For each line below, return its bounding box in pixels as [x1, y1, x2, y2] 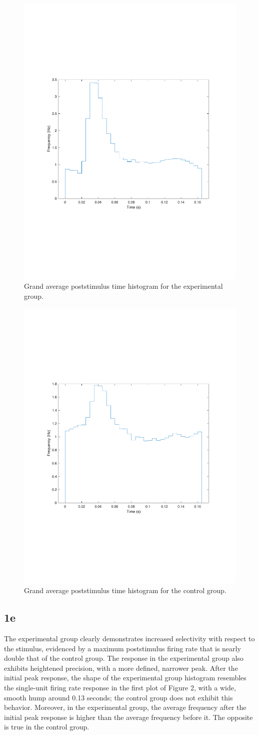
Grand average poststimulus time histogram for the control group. [24, 585, 226, 596]
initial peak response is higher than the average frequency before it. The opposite [4, 711, 253, 722]
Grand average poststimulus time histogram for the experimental [24, 281, 223, 291]
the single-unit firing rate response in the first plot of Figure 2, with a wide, [4, 682, 236, 692]
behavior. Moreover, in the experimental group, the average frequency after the [4, 702, 246, 712]
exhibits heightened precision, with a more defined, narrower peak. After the [4, 662, 238, 673]
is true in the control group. [4, 721, 89, 732]
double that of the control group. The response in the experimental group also [4, 653, 243, 663]
